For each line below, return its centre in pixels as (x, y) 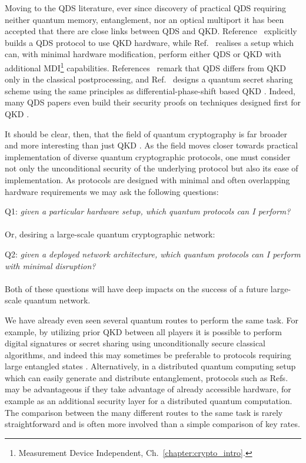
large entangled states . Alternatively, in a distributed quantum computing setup (150, 366)
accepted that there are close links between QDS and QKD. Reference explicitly (151, 31)
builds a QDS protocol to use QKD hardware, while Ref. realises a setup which (149, 42)
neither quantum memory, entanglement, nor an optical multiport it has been (144, 19)
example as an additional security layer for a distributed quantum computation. (149, 401)
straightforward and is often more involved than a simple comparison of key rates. (152, 424)
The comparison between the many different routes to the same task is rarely (144, 412)
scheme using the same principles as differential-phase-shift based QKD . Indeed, (150, 90)
